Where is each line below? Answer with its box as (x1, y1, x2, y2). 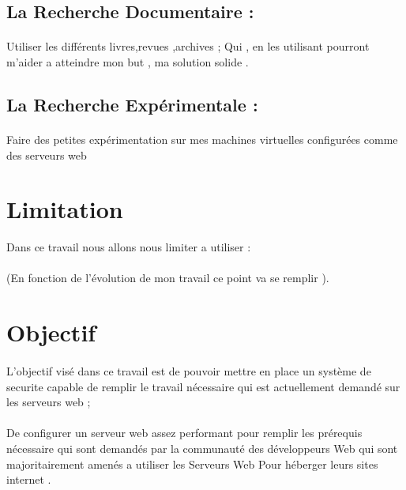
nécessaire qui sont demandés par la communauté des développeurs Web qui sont (6, 439, 398, 456)
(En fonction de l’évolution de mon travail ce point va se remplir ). (6, 269, 329, 286)
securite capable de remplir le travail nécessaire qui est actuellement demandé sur (6, 378, 400, 394)
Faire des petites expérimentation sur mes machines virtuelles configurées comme (6, 130, 398, 147)
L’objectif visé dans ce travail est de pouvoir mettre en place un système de (6, 363, 371, 379)
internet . (6, 471, 51, 488)
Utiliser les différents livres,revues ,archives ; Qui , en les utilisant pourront (6, 38, 370, 55)
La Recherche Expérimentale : (6, 92, 258, 116)
